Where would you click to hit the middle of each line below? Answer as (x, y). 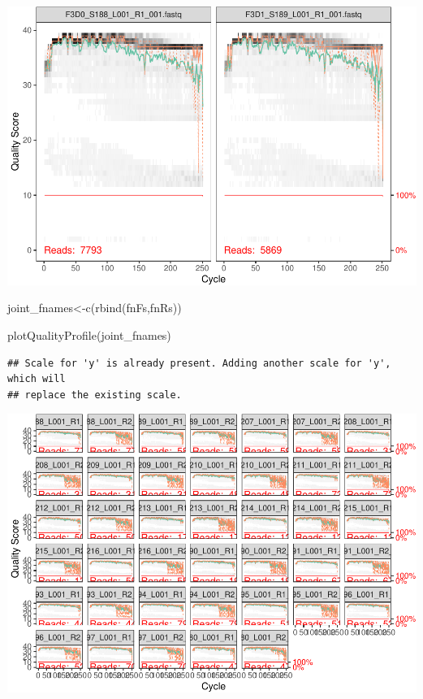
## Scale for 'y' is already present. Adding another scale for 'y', (199, 363)
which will (37, 379)
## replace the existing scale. (95, 395)
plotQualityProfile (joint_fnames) (89, 334)
